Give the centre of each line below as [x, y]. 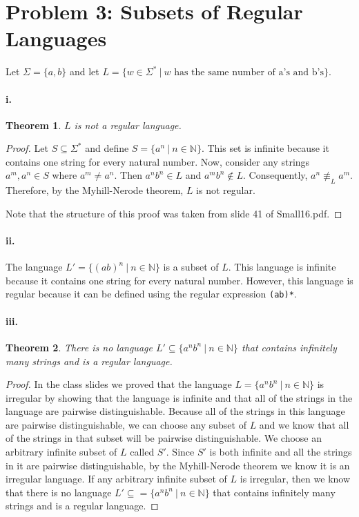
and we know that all [304, 424]
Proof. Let [27, 148]
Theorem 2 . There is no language [79, 347]
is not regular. [226, 190]
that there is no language [59, 492]
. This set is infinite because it [265, 148]
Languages [56, 38]
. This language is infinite [282, 267]
